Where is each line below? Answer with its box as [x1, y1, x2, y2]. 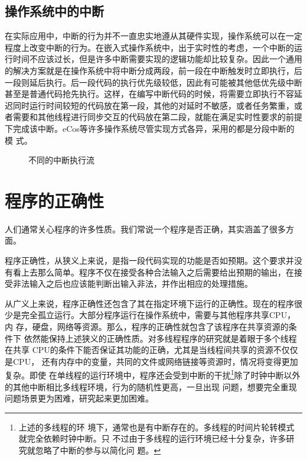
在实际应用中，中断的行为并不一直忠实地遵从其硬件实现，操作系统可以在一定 [5, 30, 302, 42]
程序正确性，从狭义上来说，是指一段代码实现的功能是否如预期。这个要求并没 [5, 254, 302, 267]
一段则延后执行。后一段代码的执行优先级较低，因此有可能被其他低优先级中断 [5, 76, 302, 88]
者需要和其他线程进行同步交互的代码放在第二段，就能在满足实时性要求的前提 [5, 111, 302, 123]
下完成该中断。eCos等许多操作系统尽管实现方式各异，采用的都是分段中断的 [5, 122, 295, 134]
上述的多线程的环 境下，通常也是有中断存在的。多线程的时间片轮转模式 [18, 420, 295, 433]
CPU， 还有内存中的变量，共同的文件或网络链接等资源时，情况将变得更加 [12, 355, 298, 367]
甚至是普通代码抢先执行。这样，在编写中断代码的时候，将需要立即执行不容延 [5, 88, 302, 100]
